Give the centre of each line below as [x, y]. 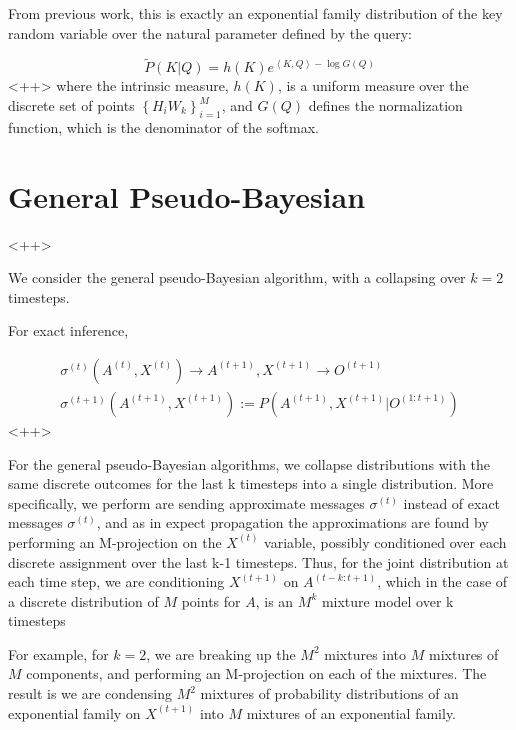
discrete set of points [71, 105]
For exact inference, [68, 330]
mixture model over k [387, 600]
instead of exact [452, 502]
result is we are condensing [90, 693]
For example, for [58, 653]
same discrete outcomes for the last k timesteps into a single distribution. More [251, 483]
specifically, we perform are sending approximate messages [186, 502]
